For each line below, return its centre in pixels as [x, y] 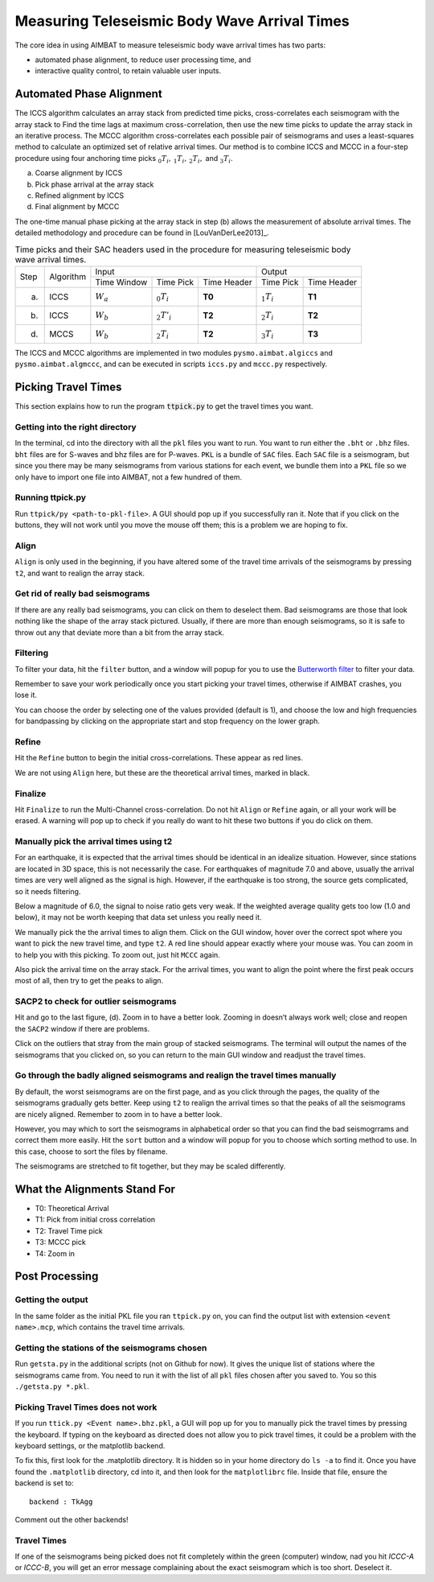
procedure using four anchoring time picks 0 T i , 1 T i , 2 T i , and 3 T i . [124, 159]
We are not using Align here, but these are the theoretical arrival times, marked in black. [162, 772]
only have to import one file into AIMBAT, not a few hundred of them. [129, 477]
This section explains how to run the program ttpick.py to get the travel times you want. [164, 406]
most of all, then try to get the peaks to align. [89, 981]
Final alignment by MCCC [77, 207]
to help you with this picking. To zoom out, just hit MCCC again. [117, 954]
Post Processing [57, 1277]
